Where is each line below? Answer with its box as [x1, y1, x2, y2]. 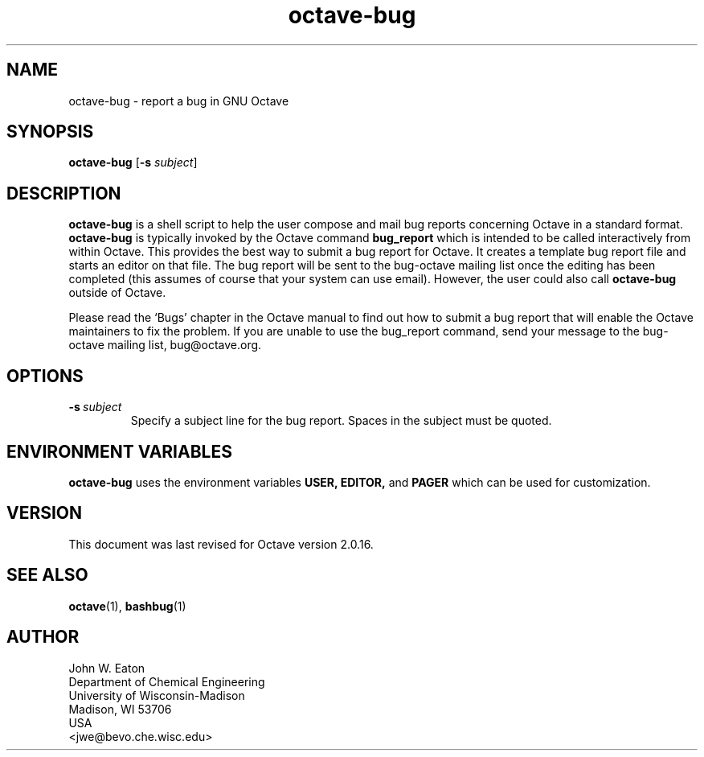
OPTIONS [6, 365, 84, 386]
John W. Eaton [68, 660, 145, 675]
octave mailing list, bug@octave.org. [68, 338, 262, 352]
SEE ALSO [6, 565, 88, 586]
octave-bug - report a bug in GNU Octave [68, 93, 289, 108]
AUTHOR [6, 627, 80, 648]
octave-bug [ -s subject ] [68, 155, 198, 170]
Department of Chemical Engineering [68, 674, 265, 689]
